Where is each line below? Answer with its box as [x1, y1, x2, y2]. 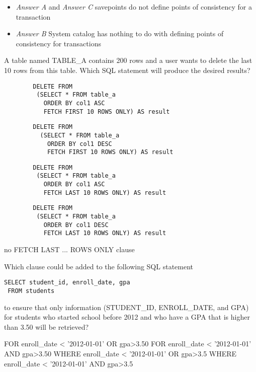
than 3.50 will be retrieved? [4, 321, 89, 332]
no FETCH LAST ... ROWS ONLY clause [4, 244, 135, 255]
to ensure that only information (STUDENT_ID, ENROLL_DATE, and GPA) [4, 302, 249, 312]
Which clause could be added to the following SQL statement [4, 261, 194, 271]
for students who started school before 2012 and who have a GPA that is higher [4, 312, 250, 322]
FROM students [8, 287, 55, 294]
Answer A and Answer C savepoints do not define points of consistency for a [16, 2, 252, 12]
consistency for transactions [16, 38, 101, 48]
